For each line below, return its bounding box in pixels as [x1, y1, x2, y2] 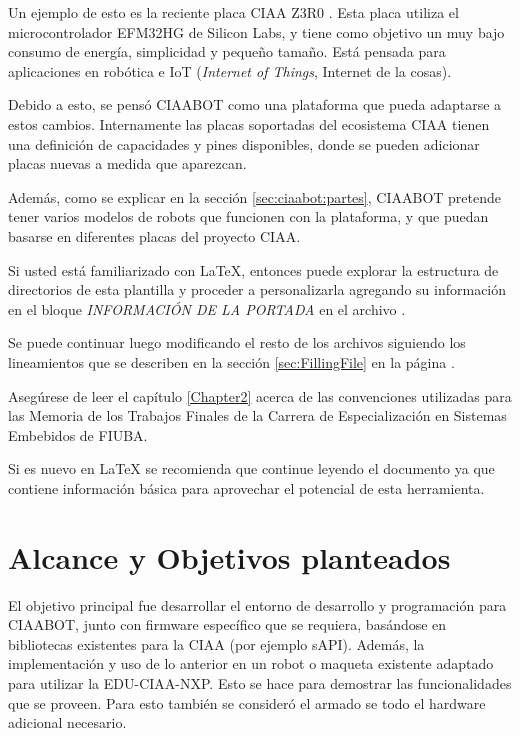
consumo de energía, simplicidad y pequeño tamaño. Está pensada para [8, 41, 446, 62]
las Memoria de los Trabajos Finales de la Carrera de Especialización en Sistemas [8, 405, 507, 426]
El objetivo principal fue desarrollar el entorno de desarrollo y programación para [8, 594, 507, 615]
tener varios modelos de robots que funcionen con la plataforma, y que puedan [8, 206, 489, 227]
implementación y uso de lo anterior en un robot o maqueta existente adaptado [8, 653, 494, 674]
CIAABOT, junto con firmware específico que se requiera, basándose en [8, 614, 447, 635]
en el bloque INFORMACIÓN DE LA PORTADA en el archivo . [8, 298, 406, 319]
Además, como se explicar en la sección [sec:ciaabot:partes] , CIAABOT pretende [8, 186, 501, 207]
